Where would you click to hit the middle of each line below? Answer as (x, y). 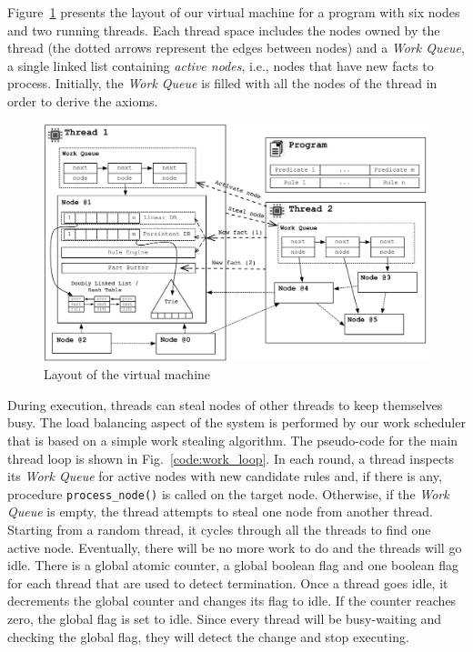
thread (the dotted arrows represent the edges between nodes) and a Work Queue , (236, 48)
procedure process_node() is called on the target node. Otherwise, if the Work (228, 493)
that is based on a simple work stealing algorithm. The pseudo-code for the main (233, 441)
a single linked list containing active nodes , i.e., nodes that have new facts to (221, 65)
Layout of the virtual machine (127, 374)
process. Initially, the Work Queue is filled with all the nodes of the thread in (222, 83)
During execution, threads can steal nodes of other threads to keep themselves (225, 404)
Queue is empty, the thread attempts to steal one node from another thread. (220, 512)
